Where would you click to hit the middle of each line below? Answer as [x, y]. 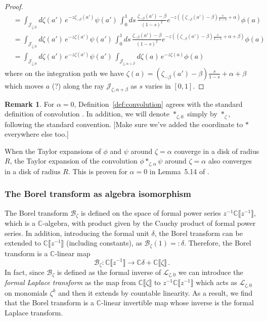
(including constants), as [104, 243]
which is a [20, 223]
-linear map [73, 253]
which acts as [216, 282]
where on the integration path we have [64, 73]
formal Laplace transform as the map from [70, 282]
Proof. [14, 6]
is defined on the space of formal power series [151, 212]
